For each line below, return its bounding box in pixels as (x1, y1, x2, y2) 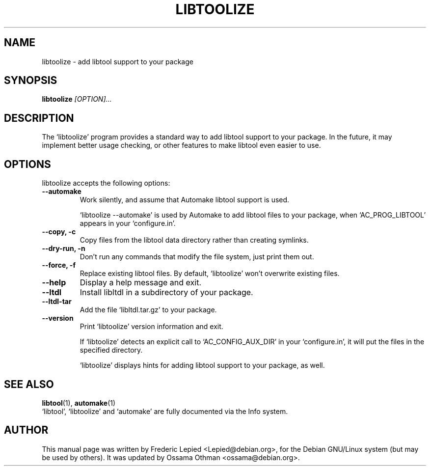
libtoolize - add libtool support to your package (42, 57, 193, 66)
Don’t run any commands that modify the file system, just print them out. (80, 252, 314, 261)
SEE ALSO (4, 378, 54, 390)
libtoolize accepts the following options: (42, 179, 170, 188)
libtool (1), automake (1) (42, 398, 116, 407)
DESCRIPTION (4, 111, 74, 124)
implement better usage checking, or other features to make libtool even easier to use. (42, 141, 321, 150)
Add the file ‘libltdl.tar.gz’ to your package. (80, 305, 217, 314)
